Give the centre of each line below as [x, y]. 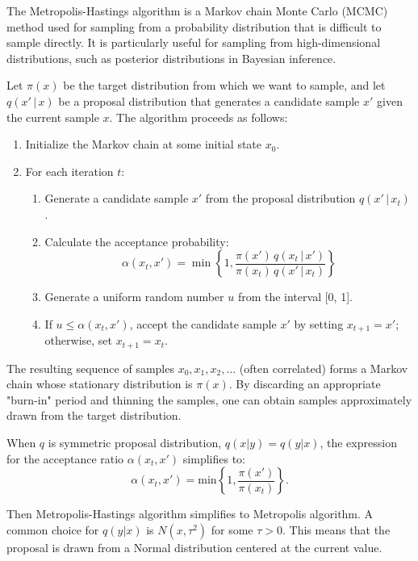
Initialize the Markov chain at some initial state [144, 144]
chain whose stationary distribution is [100, 384]
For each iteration [69, 171]
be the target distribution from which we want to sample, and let [224, 85]
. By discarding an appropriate [305, 384]
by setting [319, 323]
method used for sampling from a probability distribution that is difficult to [194, 26]
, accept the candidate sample [203, 323]
